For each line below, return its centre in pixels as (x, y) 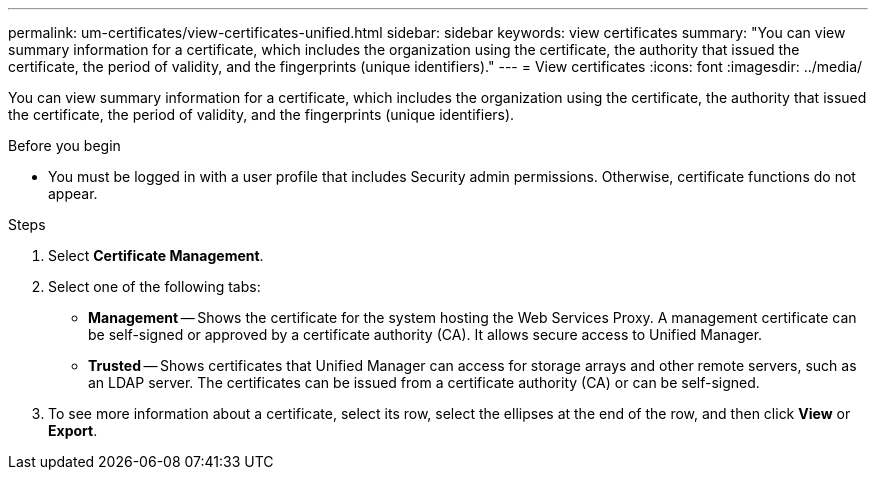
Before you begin (64, 145)
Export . (73, 430)
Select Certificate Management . (156, 255)
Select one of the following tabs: (154, 286)
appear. (73, 193)
